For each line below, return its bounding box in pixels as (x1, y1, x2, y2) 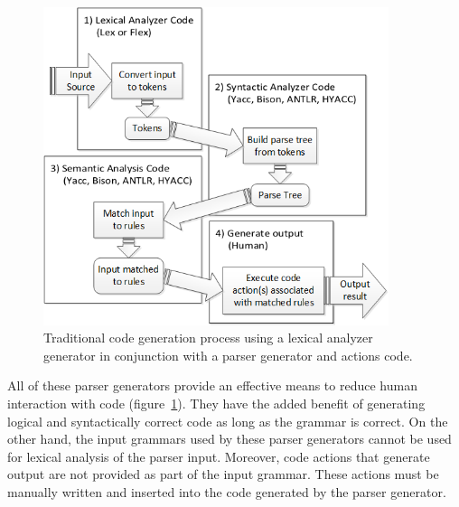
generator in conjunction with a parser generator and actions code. (43, 345, 413, 364)
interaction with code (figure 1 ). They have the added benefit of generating (7, 394, 426, 413)
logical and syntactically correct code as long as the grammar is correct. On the (7, 411, 448, 430)
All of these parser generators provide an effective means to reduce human (7, 376, 417, 395)
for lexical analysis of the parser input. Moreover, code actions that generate (7, 446, 430, 465)
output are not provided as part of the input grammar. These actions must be (7, 465, 439, 484)
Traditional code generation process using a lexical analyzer (43, 328, 373, 347)
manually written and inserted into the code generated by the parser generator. (7, 483, 446, 502)
